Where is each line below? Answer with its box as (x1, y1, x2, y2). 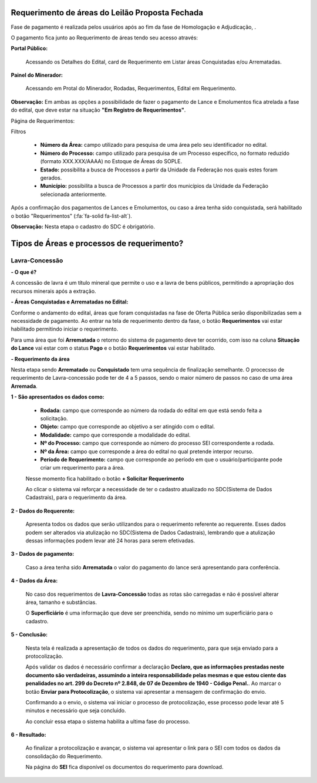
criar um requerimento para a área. (40, 464, 125, 471)
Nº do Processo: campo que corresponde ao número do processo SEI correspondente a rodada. (40, 440, 275, 447)
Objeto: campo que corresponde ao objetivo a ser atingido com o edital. (40, 423, 215, 430)
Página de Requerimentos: (11, 117, 75, 124)
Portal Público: (11, 45, 48, 52)
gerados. (40, 174, 62, 181)
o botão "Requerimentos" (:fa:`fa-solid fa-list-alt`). (11, 212, 132, 220)
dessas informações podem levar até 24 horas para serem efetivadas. (25, 537, 195, 544)
